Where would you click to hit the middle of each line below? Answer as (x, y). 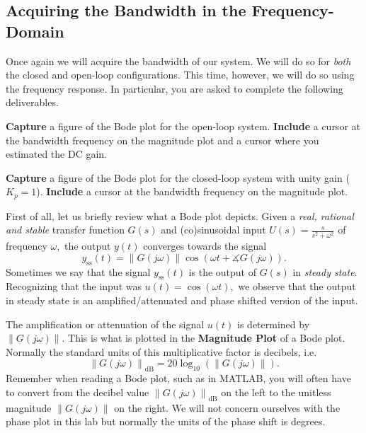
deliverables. (32, 102)
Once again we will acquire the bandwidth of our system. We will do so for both (178, 60)
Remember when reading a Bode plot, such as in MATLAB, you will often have (178, 378)
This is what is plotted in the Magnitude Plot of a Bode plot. (207, 338)
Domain (35, 31)
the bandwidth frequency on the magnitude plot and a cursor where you (162, 140)
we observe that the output (297, 286)
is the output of (222, 271)
